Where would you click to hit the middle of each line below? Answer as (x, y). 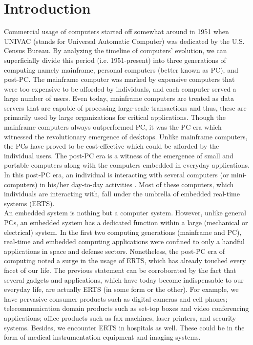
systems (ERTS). (29, 203)
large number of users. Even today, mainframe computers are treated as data (119, 98)
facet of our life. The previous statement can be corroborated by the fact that (120, 270)
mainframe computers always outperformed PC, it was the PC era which (113, 127)
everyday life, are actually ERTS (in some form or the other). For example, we (121, 289)
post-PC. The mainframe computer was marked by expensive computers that (119, 79)
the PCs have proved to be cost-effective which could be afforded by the (112, 146)
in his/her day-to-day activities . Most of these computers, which (137, 184)
